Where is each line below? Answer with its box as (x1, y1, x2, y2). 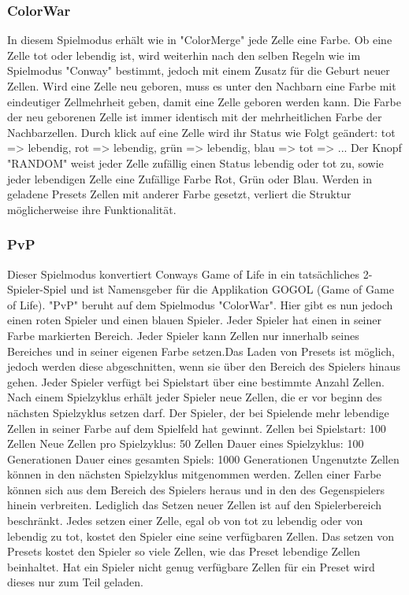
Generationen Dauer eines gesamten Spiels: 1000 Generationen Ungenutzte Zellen (7, 450, 400, 467)
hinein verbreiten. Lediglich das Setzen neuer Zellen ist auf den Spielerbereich (7, 497, 382, 513)
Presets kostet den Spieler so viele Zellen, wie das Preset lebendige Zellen (7, 543, 361, 560)
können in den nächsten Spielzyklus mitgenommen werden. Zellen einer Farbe (7, 466, 381, 482)
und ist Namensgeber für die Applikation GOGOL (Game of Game (70, 281, 394, 297)
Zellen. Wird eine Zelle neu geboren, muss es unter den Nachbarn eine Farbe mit (7, 78, 396, 94)
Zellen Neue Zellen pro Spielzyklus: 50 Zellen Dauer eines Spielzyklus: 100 (7, 435, 364, 452)
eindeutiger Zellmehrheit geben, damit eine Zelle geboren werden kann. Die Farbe (7, 93, 401, 109)
